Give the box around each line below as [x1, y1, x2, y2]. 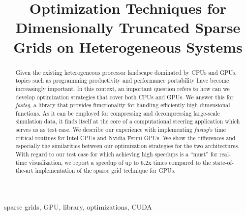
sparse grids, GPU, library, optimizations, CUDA [4, 202, 152, 212]
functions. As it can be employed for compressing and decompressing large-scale [15, 109, 220, 117]
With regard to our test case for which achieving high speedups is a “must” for [15, 150, 217, 158]
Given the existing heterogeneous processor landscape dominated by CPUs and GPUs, [15, 68, 237, 76]
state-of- [213, 158, 234, 166]
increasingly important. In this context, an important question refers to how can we [15, 84, 230, 92]
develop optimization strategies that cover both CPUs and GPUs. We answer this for [15, 92, 234, 101]
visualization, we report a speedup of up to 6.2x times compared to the [29, 158, 211, 166]
